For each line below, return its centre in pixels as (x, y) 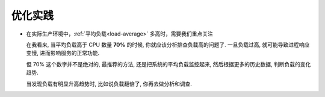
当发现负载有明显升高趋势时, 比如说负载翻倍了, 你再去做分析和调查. (109, 84)
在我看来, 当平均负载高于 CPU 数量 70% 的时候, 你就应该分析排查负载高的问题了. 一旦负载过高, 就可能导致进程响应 (168, 45)
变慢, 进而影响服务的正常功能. (63, 53)
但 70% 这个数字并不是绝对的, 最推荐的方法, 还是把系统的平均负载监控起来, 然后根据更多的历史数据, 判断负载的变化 (169, 64)
